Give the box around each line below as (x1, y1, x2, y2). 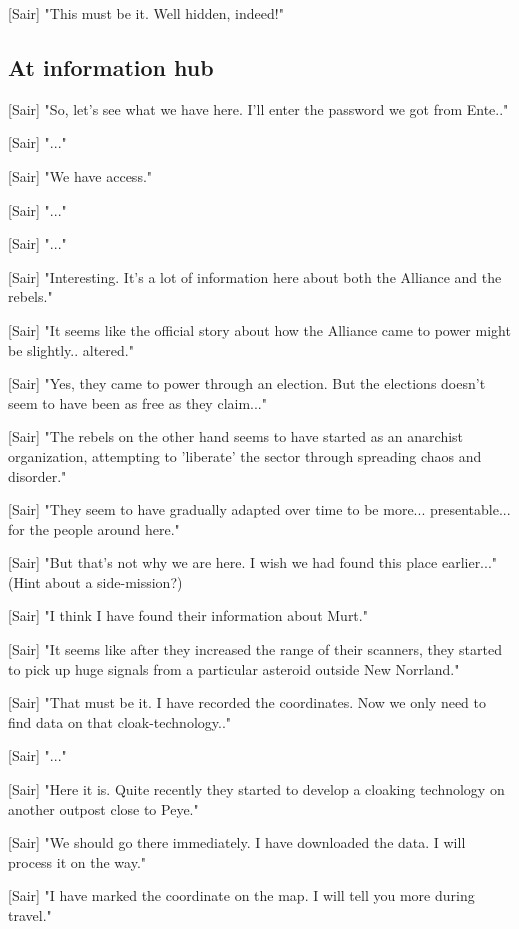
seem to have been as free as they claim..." (8, 392, 267, 413)
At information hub (8, 51, 214, 82)
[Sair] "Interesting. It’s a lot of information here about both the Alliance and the (8, 266, 502, 287)
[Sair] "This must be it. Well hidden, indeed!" (8, 3, 284, 23)
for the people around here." (8, 518, 180, 539)
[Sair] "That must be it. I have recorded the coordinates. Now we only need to (8, 692, 487, 713)
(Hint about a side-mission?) (8, 571, 183, 592)
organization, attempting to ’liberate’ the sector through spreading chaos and (8, 445, 482, 466)
